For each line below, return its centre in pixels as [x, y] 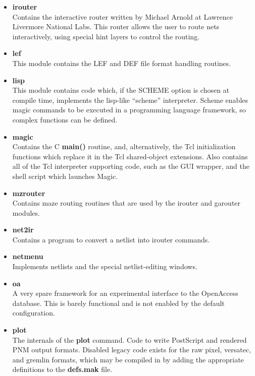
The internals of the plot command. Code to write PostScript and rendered [130, 339]
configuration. [34, 313]
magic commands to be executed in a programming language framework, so [129, 110]
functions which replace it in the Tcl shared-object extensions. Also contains [130, 156]
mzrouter [29, 193]
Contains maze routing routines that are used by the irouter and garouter [126, 203]
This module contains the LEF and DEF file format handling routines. [122, 63]
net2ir [23, 230]
